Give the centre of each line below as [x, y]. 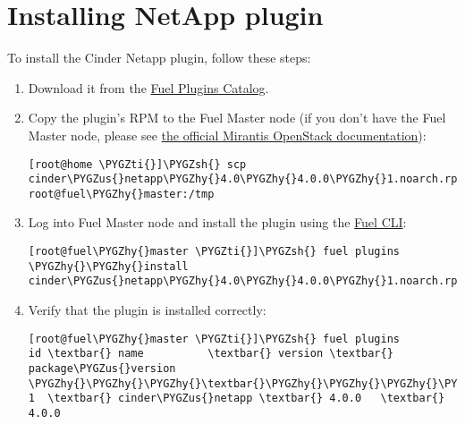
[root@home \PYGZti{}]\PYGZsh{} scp [137, 164]
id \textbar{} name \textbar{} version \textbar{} [211, 354]
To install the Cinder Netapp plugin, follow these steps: [159, 58]
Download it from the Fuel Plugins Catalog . [148, 87]
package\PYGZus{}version [102, 368]
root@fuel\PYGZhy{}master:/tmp [121, 194]
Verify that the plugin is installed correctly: [147, 310]
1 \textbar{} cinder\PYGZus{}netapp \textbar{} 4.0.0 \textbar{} [237, 399]
